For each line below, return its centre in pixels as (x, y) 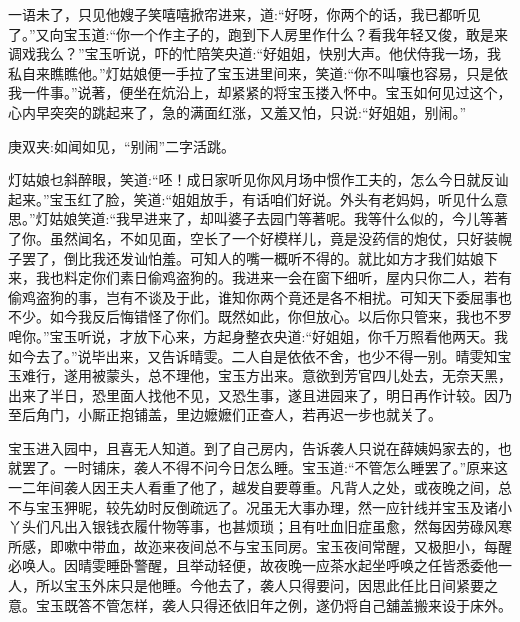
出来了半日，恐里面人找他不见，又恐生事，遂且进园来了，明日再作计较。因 (253, 394)
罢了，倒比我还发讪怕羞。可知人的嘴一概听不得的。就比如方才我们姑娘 (252, 257)
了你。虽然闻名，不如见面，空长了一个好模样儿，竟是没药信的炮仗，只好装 (253, 237)
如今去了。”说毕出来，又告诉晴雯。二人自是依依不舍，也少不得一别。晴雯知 (253, 355)
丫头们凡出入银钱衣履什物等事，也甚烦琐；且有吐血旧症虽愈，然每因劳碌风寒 (260, 526)
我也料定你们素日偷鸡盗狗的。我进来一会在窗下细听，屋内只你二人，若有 (273, 277)
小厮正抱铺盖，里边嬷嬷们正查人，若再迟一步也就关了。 (259, 414)
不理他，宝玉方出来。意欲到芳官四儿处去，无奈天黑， (336, 375)
